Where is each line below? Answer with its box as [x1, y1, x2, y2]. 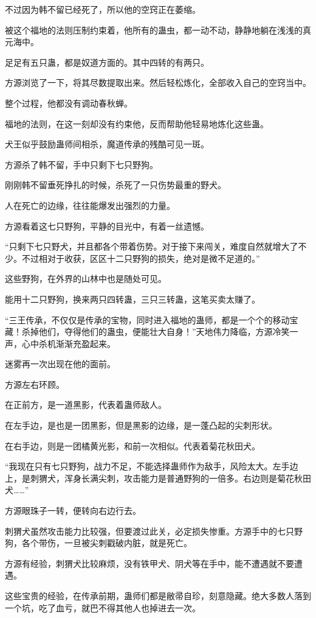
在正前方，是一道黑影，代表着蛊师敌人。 [5, 398, 167, 411]
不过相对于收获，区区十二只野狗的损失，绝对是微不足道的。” [21, 251, 260, 264]
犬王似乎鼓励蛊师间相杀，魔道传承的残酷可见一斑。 [5, 138, 209, 150]
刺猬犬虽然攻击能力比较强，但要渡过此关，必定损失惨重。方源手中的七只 [5, 524, 294, 537]
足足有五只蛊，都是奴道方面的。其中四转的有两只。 [5, 55, 209, 68]
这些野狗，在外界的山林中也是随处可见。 [5, 272, 167, 285]
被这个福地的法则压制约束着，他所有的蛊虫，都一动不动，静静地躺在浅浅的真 [5, 23, 311, 36]
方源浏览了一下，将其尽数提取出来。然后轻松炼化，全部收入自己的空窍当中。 [5, 76, 311, 89]
